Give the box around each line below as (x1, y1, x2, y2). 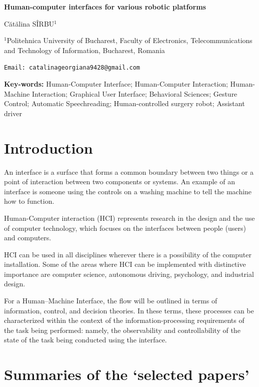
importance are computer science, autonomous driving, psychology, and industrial (4, 268, 254, 279)
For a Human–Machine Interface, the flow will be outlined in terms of (4, 295, 217, 306)
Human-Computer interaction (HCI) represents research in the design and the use (4, 212, 255, 223)
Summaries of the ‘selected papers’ (4, 364, 249, 384)
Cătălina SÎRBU (4, 18, 54, 29)
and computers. (4, 232, 51, 243)
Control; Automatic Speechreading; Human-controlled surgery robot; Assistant (4, 98, 245, 109)
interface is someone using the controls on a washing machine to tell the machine (4, 186, 252, 196)
